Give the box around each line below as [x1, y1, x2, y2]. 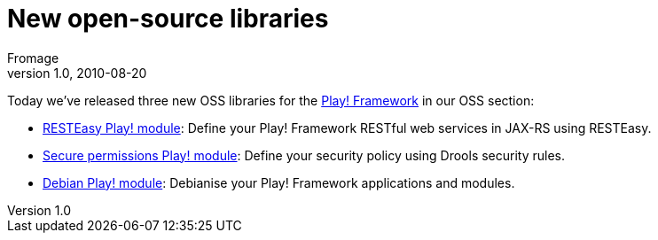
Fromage [7, 50, 59, 66]
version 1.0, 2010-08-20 [7, 65, 147, 81]
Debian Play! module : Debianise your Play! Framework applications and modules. [43, 174, 515, 190]
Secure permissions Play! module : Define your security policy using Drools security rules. [43, 147, 566, 163]
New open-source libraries [7, 4, 329, 34]
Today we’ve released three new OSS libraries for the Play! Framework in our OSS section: [7, 92, 535, 108]
